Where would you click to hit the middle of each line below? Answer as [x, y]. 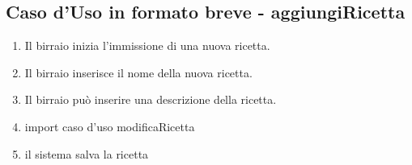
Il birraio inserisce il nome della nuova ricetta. [138, 72]
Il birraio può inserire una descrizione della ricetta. [151, 99]
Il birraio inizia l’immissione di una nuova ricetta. [147, 45]
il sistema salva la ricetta [87, 153]
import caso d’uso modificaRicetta [110, 126]
